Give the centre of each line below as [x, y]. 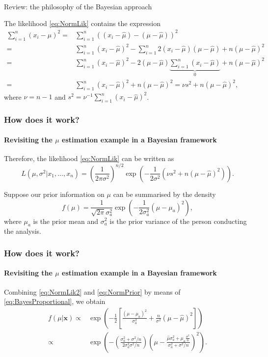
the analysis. [23, 231]
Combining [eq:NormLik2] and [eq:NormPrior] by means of [92, 291]
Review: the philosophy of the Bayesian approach [78, 6]
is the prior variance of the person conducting [178, 221]
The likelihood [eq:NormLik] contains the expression [82, 23]
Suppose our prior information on [54, 194]
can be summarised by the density [164, 194]
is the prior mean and [66, 221]
